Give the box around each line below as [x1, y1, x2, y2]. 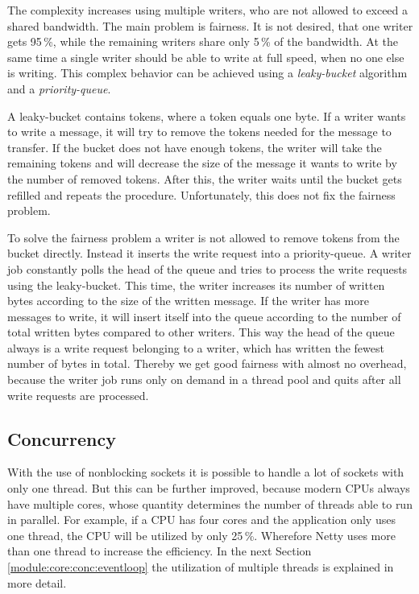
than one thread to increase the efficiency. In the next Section [7, 542, 312, 559]
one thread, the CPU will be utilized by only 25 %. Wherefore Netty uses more [7, 526, 396, 543]
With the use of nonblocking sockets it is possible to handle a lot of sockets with [7, 464, 404, 481]
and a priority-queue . [7, 80, 111, 97]
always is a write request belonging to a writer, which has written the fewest [7, 339, 384, 356]
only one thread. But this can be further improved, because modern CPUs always [7, 480, 410, 497]
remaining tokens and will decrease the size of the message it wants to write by [7, 155, 397, 171]
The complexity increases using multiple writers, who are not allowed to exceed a [7, 2, 409, 18]
